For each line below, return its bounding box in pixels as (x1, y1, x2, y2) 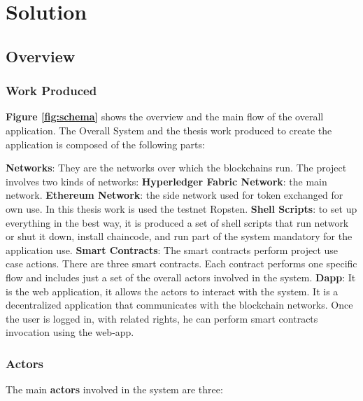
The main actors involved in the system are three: (6, 382, 223, 397)
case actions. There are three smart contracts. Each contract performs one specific (6, 256, 357, 271)
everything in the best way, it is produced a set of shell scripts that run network (6, 215, 349, 230)
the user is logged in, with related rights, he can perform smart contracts (6, 311, 318, 325)
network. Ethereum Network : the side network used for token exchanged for (6, 188, 343, 202)
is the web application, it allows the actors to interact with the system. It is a (6, 283, 339, 298)
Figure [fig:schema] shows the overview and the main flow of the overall (6, 109, 324, 124)
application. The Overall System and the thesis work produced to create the (6, 122, 332, 137)
